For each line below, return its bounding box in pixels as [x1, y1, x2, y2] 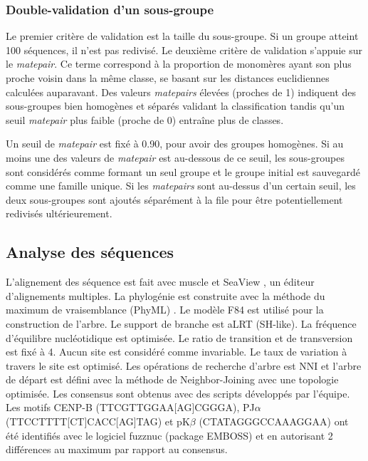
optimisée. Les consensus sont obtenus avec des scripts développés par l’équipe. [6, 385, 350, 400]
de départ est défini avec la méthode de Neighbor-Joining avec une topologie [6, 372, 339, 387]
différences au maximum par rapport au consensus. [6, 442, 228, 457]
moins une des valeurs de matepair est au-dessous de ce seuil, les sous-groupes [6, 150, 345, 165]
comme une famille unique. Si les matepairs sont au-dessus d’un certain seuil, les [6, 178, 356, 193]
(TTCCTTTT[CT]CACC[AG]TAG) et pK [6, 414, 190, 429]
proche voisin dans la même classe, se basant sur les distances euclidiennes [6, 71, 330, 85]
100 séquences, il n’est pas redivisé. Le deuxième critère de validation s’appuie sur [6, 42, 362, 57]
